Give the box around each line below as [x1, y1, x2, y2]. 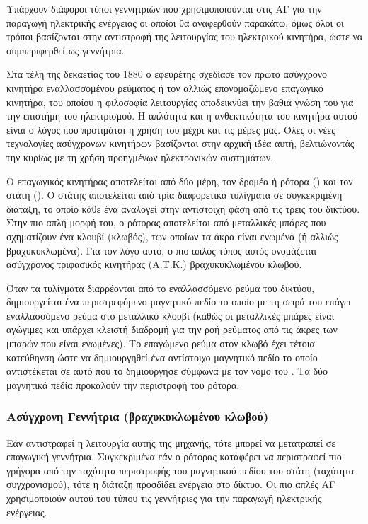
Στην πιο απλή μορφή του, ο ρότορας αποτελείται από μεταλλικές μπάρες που [6, 215, 326, 230]
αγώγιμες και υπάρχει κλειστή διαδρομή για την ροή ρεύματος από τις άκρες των [6, 322, 338, 337]
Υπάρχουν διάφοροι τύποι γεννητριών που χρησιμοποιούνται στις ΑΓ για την [6, 1, 322, 16]
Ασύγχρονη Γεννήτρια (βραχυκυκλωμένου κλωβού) [6, 407, 269, 425]
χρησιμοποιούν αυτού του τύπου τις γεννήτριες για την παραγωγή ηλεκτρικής [6, 491, 322, 506]
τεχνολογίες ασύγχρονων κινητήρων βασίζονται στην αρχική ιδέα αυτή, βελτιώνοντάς [6, 136, 355, 151]
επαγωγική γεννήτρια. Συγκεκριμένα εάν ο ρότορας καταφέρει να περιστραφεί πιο [6, 449, 342, 464]
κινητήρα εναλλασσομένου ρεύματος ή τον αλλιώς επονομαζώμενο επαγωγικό [6, 80, 323, 95]
